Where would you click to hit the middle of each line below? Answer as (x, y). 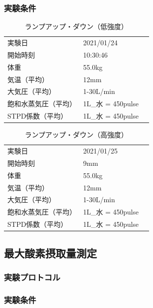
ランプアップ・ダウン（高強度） (76, 135)
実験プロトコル (32, 277)
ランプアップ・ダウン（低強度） (76, 26)
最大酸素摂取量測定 (50, 253)
